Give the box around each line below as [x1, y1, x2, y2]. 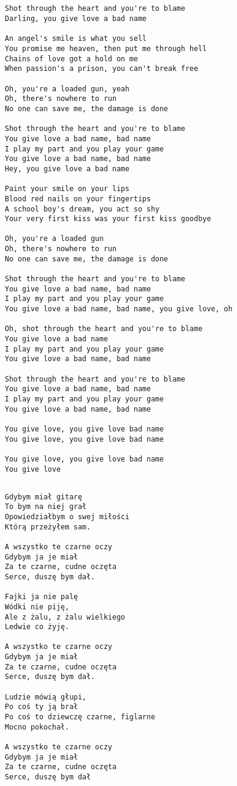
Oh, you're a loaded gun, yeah [5, 84, 130, 93]
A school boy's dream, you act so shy [5, 204, 160, 213]
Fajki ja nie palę [5, 593, 78, 602]
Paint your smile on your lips [5, 184, 130, 193]
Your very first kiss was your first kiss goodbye [5, 215, 211, 224]
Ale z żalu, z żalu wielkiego [5, 612, 125, 621]
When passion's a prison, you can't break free [5, 64, 199, 73]
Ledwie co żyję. [5, 623, 70, 632]
